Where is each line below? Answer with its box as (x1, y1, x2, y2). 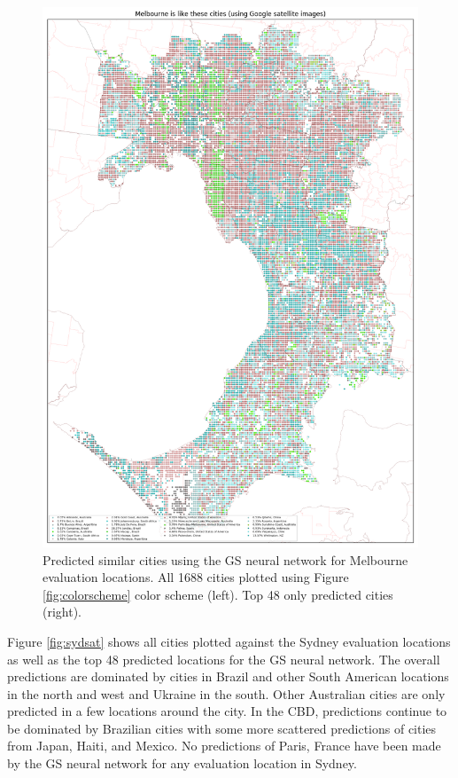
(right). (43, 602, 82, 621)
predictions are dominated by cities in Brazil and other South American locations (7, 667, 449, 686)
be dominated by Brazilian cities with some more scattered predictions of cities (7, 719, 437, 737)
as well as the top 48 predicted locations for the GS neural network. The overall (7, 649, 440, 668)
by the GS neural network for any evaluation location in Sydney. (7, 754, 357, 773)
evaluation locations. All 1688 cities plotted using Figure (43, 568, 349, 586)
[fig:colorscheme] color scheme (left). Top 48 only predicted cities (43, 585, 393, 603)
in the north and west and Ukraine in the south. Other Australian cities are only (7, 684, 446, 703)
